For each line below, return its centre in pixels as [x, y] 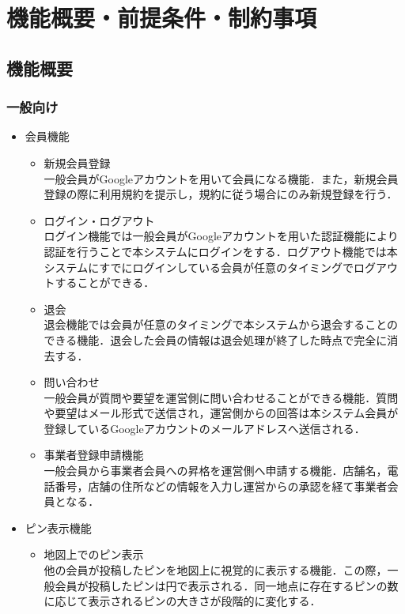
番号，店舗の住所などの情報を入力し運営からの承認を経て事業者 [221, 486]
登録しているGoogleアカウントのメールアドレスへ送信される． [204, 428]
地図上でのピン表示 [94, 554]
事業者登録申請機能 [94, 455]
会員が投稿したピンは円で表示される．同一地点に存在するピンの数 [227, 585]
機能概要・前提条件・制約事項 [162, 18]
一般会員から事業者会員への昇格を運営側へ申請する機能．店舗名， [216, 471]
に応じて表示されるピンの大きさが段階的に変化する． [182, 601]
